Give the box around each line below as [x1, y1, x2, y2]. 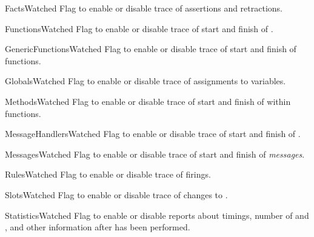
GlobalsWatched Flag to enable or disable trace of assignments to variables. [5, 75, 286, 87]
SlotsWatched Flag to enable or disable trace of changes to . [5, 188, 228, 201]
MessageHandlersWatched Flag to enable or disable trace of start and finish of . [5, 127, 301, 140]
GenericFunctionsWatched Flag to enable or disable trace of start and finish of [5, 42, 296, 55]
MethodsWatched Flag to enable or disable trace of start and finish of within [5, 95, 291, 107]
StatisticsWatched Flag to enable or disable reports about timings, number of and [5, 209, 309, 221]
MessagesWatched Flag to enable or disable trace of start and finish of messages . [5, 147, 305, 160]
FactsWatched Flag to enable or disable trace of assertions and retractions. [5, 2, 282, 14]
